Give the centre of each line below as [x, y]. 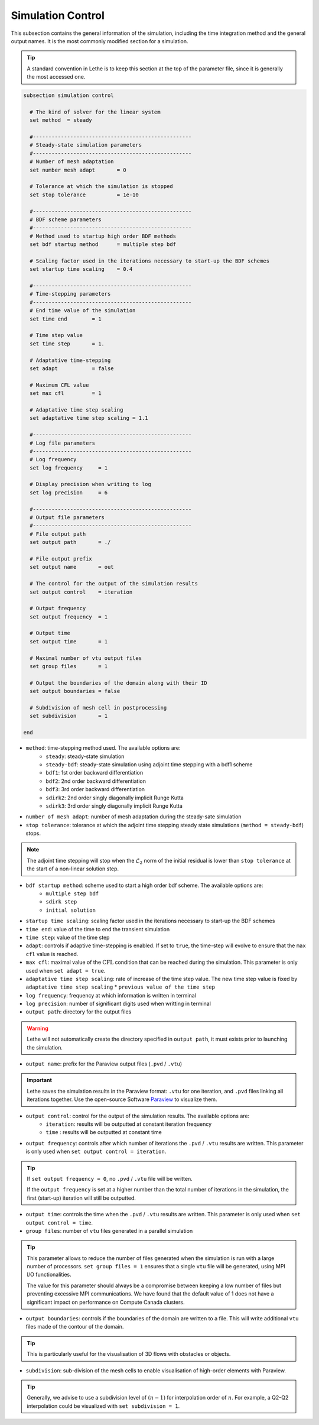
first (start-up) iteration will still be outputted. [81, 1198]
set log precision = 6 [69, 493]
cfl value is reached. [52, 954]
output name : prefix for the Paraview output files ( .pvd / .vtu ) [104, 1064]
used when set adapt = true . [66, 970]
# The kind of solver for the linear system [95, 112]
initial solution [71, 910]
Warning [38, 1028]
